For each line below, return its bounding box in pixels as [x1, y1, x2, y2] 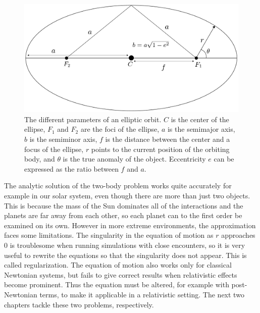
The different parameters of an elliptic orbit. [24, 114, 162, 124]
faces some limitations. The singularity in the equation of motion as [4, 230, 214, 240]
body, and [24, 153, 55, 164]
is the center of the [171, 114, 229, 124]
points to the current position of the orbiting [91, 143, 230, 154]
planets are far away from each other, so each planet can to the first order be [4, 210, 242, 221]
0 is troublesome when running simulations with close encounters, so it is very [4, 239, 245, 250]
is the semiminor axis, [29, 134, 97, 144]
